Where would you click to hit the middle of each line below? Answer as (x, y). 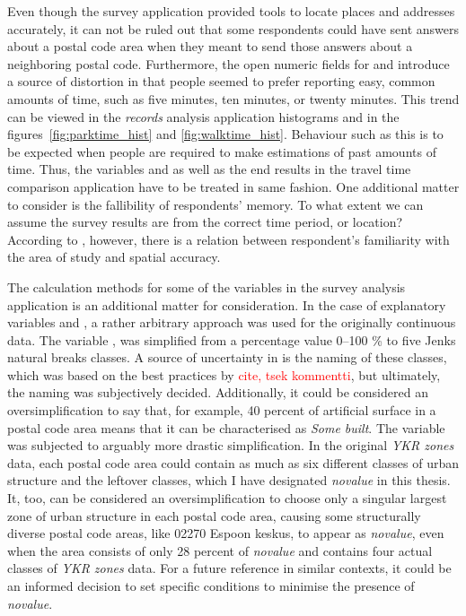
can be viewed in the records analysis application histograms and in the (203, 116)
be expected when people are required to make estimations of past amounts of (222, 151)
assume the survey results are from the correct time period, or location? (205, 222)
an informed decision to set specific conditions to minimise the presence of (211, 586)
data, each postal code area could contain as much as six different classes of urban (233, 462)
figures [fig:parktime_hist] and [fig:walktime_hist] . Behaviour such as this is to (225, 134)
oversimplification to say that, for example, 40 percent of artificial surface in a (222, 410)
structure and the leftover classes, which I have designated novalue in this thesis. (229, 480)
